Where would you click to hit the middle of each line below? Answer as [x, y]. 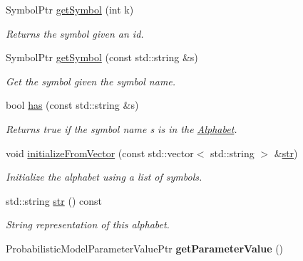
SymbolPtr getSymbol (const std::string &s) [102, 57]
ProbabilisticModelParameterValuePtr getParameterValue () [145, 248]
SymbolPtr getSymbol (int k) [70, 9]
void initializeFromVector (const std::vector [100, 153]
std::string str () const [54, 200]
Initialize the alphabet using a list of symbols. [104, 177]
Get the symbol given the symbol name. [91, 81]
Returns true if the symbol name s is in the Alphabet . [122, 128]
